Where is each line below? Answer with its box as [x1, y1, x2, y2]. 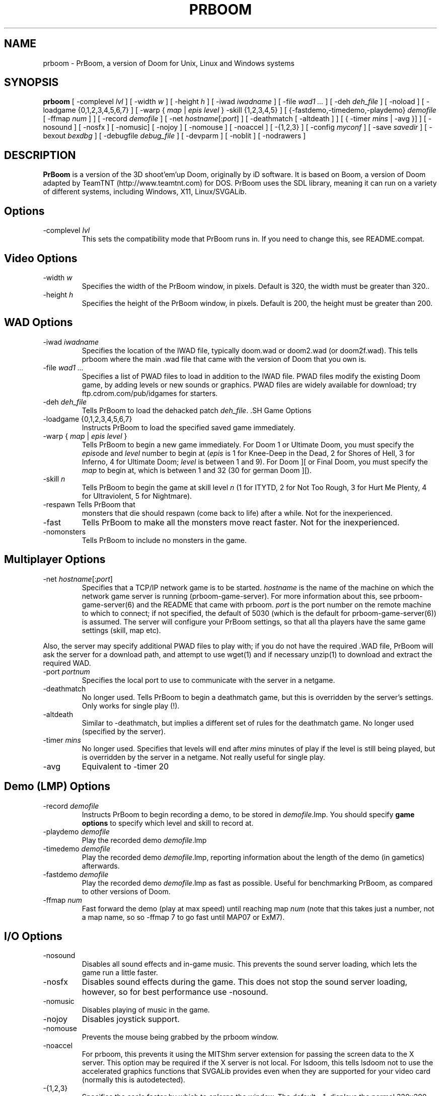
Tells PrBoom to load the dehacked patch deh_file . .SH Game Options [82, 406, 312, 415]
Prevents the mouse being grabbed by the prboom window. [82, 1033, 279, 1042]
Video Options [4, 252, 78, 265]
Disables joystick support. [82, 1014, 180, 1025]
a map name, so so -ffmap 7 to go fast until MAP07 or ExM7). [82, 912, 285, 921]
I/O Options [4, 929, 62, 943]
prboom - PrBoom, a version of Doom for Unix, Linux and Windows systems [43, 58, 295, 67]
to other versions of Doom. [82, 887, 171, 896]
